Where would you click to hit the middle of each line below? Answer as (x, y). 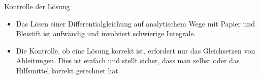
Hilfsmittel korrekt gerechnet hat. (68, 70)
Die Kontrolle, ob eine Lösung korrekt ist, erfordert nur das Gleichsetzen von (136, 50)
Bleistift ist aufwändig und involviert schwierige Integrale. (106, 33)
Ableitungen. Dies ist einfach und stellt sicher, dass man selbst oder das (128, 60)
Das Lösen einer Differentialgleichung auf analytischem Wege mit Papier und (135, 23)
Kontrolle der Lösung (37, 6)
